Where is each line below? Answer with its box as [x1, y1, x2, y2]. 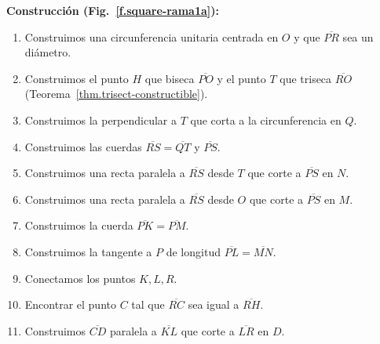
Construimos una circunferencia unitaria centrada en [24, 28, 279, 45]
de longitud [166, 243, 221, 259]
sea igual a [188, 296, 239, 313]
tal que [131, 296, 165, 313]
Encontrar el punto [24, 296, 116, 313]
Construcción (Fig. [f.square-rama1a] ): [6, 2, 220, 18]
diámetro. [24, 44, 71, 60]
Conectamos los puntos [24, 270, 136, 286]
